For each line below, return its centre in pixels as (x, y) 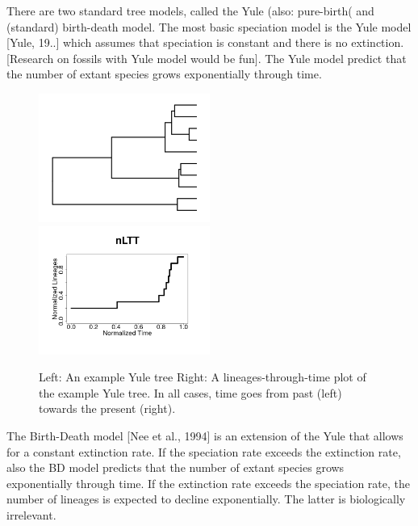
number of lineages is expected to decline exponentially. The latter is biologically (206, 499)
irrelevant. (31, 514)
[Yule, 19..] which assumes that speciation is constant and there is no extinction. (205, 42)
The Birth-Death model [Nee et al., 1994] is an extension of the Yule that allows (205, 435)
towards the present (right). (107, 408)
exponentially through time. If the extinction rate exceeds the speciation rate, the (208, 483)
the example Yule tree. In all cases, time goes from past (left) (190, 392)
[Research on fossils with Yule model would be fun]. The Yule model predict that (207, 58)
